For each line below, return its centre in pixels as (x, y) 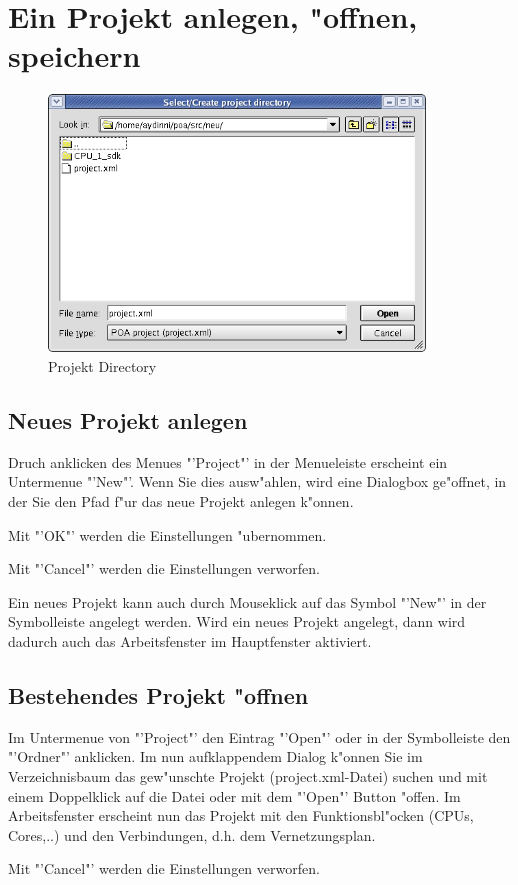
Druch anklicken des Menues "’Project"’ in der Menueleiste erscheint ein (228, 461)
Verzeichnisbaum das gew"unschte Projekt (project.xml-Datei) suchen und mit (248, 775)
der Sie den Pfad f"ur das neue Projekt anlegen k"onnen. (181, 501)
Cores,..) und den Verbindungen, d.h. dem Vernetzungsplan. (192, 834)
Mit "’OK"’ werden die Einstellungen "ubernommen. (167, 534)
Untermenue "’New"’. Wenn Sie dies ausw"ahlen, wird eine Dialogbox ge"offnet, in (257, 481)
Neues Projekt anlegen (128, 420)
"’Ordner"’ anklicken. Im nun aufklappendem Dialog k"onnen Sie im (215, 756)
